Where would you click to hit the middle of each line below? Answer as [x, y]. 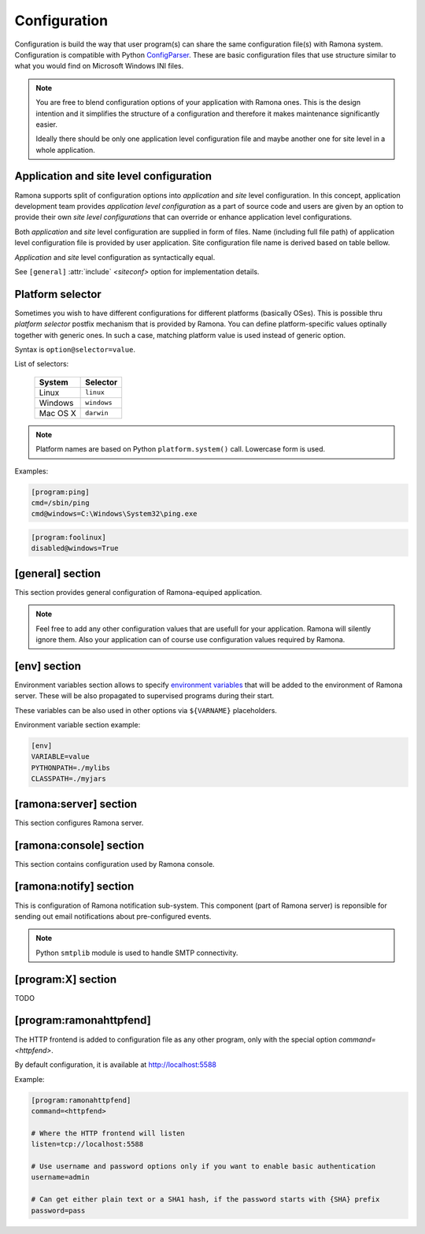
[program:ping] [60, 492]
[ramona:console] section [79, 845]
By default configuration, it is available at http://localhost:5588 [115, 1065]
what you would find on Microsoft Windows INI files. [99, 66]
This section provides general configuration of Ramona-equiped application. [139, 592]
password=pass [58, 1210]
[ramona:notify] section [74, 886]
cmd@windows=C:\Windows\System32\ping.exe [114, 514]
